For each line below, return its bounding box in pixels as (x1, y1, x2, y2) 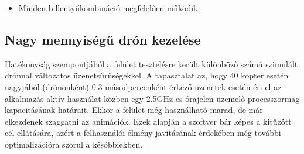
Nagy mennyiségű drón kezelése (5, 30, 201, 48)
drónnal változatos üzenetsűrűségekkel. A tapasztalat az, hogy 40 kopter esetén (5, 69, 289, 81)
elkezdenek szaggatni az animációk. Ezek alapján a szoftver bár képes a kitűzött (5, 115, 292, 127)
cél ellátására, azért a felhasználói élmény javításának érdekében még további (5, 126, 281, 139)
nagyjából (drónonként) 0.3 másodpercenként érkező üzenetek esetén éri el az (5, 80, 282, 93)
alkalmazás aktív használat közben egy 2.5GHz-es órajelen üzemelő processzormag (5, 92, 300, 104)
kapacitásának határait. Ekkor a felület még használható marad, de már (5, 104, 263, 116)
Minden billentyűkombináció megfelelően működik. (18, 2, 200, 13)
